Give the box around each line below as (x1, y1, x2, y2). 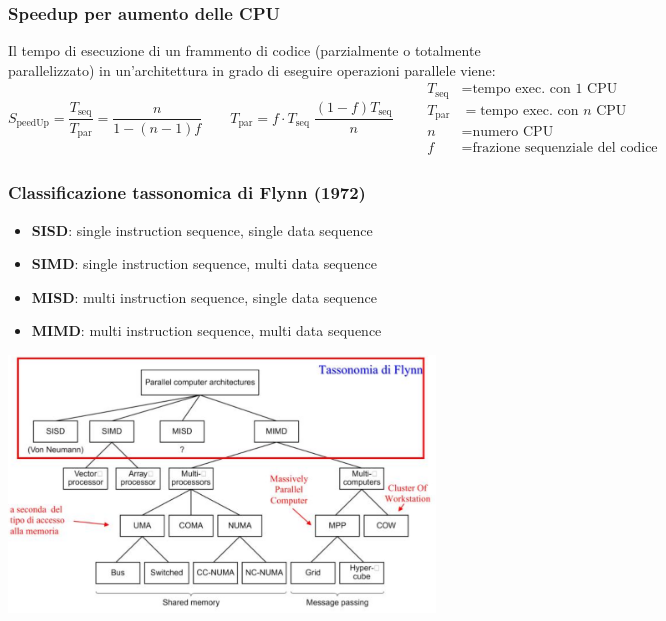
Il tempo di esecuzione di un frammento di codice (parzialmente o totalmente (8, 40, 481, 61)
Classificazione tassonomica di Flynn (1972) (8, 180, 366, 205)
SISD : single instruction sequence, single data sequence (31, 219, 373, 240)
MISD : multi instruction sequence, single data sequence (31, 286, 377, 307)
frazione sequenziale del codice (472, 141, 658, 156)
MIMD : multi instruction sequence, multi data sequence (31, 320, 382, 341)
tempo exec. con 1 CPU (472, 82, 618, 97)
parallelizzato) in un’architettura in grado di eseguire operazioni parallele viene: (8, 59, 496, 80)
